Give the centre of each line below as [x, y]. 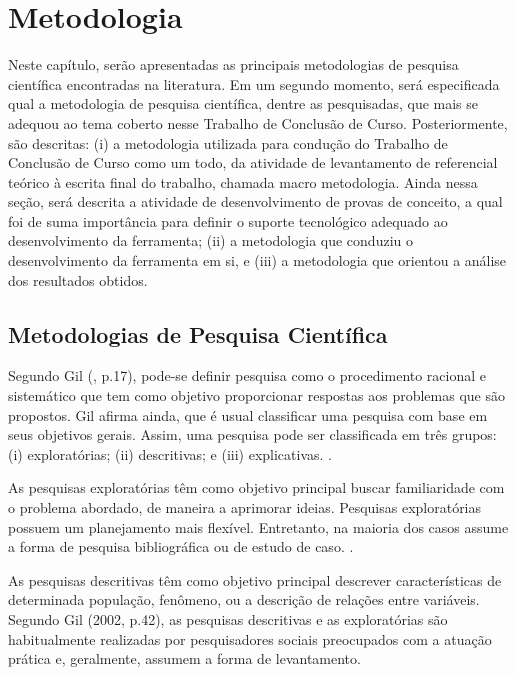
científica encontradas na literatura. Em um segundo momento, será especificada [254, 83]
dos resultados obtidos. [78, 279]
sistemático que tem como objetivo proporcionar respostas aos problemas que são [256, 395]
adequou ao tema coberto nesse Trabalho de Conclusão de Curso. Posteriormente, [258, 122]
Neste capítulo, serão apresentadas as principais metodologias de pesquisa [233, 64]
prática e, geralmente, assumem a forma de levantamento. [184, 658]
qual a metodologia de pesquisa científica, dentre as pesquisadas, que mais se [243, 103]
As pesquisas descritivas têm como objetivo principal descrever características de [255, 579]
